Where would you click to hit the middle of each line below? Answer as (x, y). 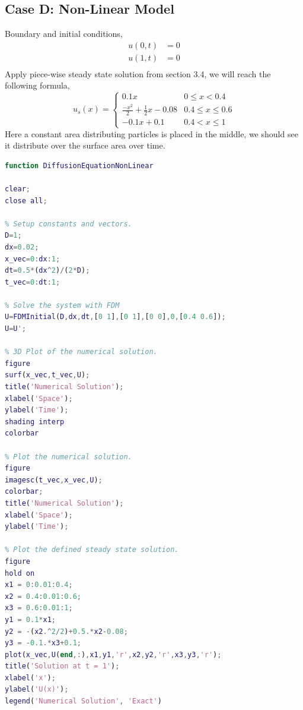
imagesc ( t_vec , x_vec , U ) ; (54, 480)
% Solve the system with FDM (62, 305)
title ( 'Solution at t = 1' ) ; (62, 666)
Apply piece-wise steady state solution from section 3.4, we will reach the (138, 73)
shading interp (35, 422)
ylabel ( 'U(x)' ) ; (37, 690)
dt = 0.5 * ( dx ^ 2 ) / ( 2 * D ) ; (47, 271)
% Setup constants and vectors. (68, 224)
